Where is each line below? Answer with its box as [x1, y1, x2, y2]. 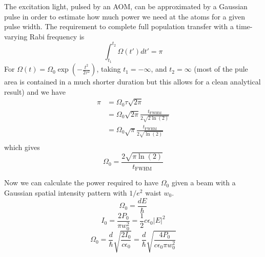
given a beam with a [171, 177, 236, 188]
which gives [4, 141, 40, 152]
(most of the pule [194, 63, 248, 74]
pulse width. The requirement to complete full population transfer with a [4, 21, 234, 32]
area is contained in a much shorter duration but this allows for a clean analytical [4, 76, 261, 87]
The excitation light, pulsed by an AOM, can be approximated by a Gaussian [4, 1, 248, 11]
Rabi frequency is [29, 31, 85, 41]
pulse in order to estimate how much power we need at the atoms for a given [4, 11, 246, 22]
